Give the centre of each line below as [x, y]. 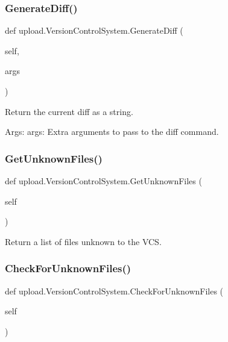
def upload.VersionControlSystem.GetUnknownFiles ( [103, 181]
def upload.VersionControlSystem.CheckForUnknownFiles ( [114, 291]
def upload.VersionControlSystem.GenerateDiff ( [94, 30]
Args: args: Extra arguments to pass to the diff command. [112, 132]
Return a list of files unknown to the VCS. [83, 241]
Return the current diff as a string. [69, 111]
